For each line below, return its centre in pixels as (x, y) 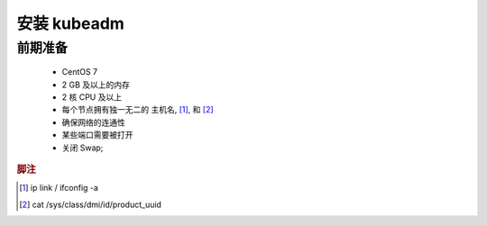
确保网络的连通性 (93, 122)
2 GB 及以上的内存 (96, 85)
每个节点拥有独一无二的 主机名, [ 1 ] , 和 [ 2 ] (138, 110)
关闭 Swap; (83, 148)
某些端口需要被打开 (97, 135)
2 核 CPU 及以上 (92, 97)
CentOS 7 (80, 72)
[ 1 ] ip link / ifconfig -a (59, 188)
